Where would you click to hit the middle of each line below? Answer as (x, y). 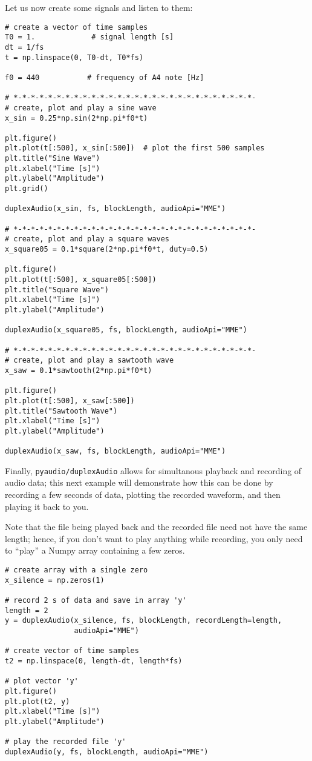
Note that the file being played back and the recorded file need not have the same (156, 527)
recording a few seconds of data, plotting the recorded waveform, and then (143, 494)
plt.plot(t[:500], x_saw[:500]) (70, 401)
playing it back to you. (47, 506)
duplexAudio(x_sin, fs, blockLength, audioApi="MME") (115, 209)
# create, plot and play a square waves (87, 239)
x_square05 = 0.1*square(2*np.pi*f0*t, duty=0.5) (107, 250)
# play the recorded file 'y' (66, 742)
